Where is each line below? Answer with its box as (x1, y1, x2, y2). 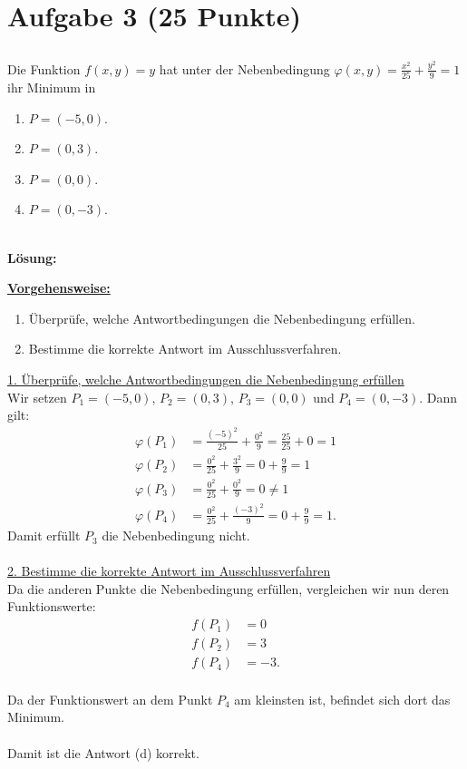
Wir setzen (7, 387, 67, 406)
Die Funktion (7, 59, 81, 78)
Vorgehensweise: (7, 278, 111, 297)
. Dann (419, 387, 458, 406)
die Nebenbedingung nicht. (102, 526, 250, 545)
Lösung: (7, 248, 57, 267)
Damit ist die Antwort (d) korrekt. (7, 743, 199, 762)
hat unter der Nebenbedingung (159, 59, 330, 78)
